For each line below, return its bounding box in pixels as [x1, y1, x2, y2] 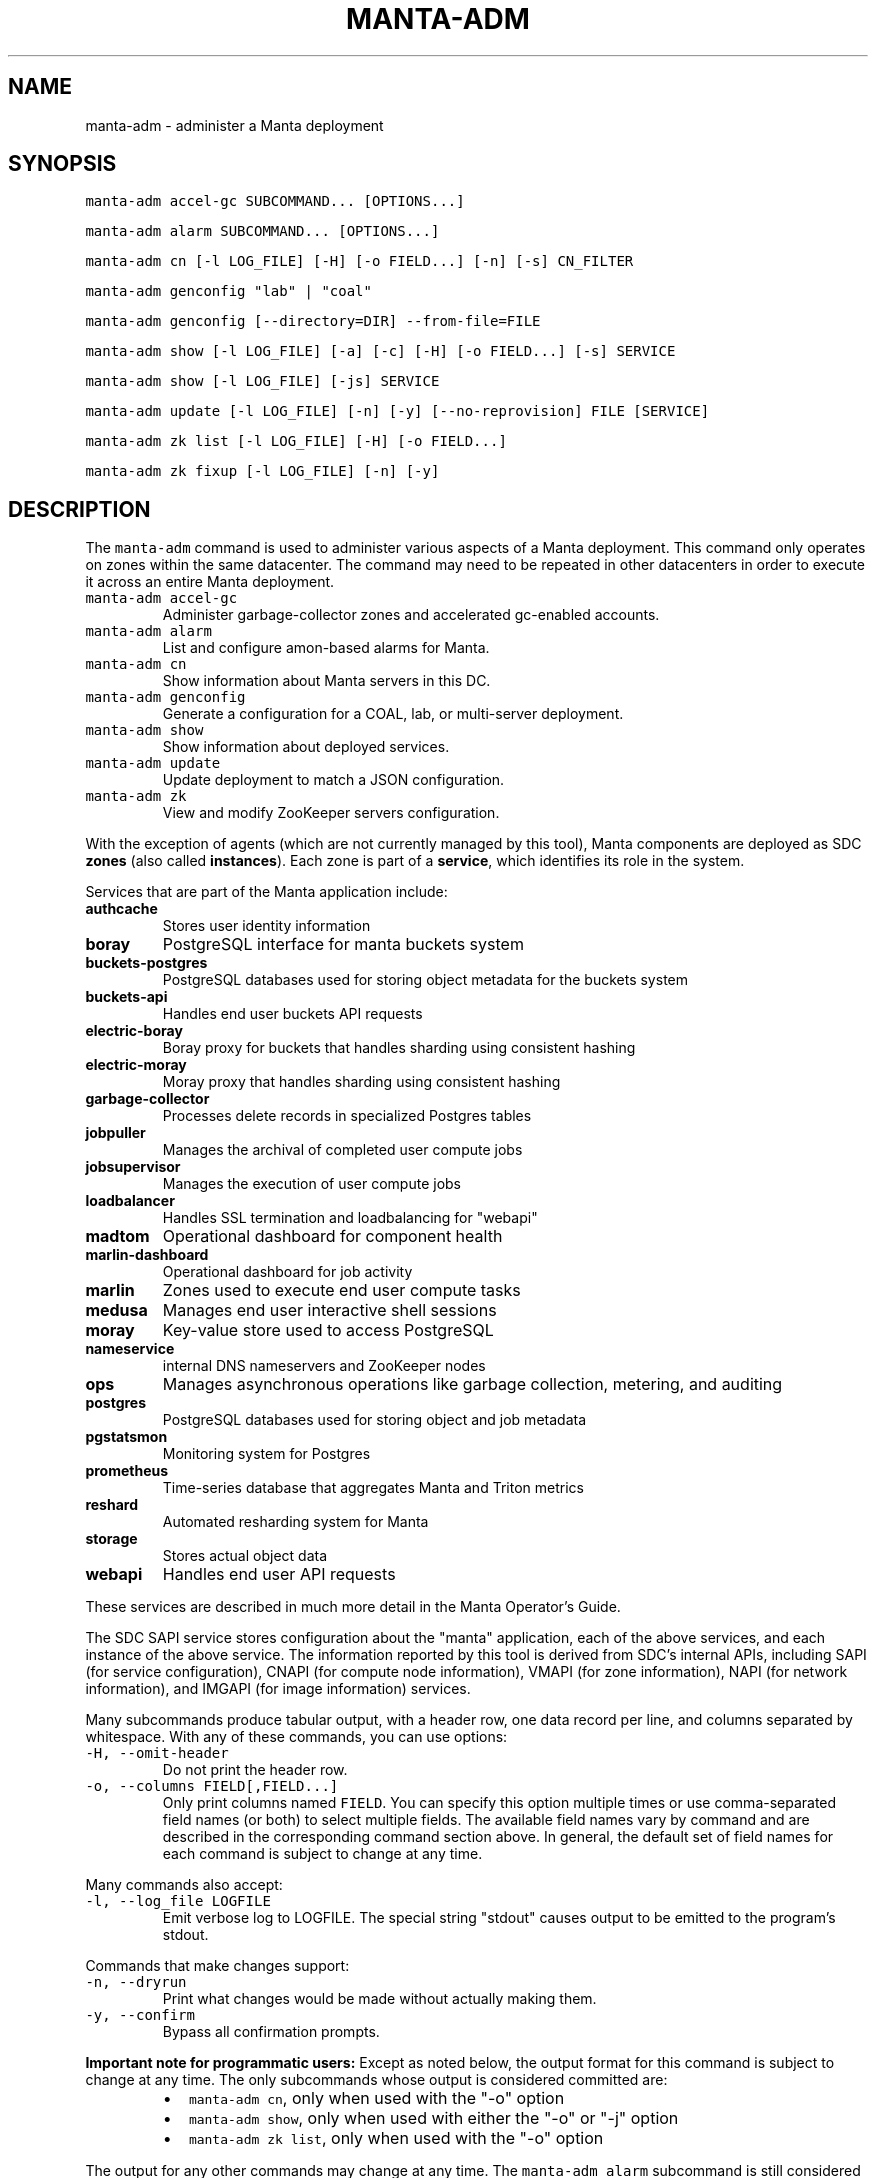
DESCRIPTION [8, 496, 151, 522]
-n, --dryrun [85, 1974, 187, 1991]
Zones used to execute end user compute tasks [162, 1280, 521, 1301]
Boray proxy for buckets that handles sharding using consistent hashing [162, 1039, 636, 1057]
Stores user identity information [162, 917, 371, 935]
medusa [85, 1300, 148, 1321]
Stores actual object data [162, 1547, 328, 1565]
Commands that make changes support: [85, 1957, 350, 1975]
